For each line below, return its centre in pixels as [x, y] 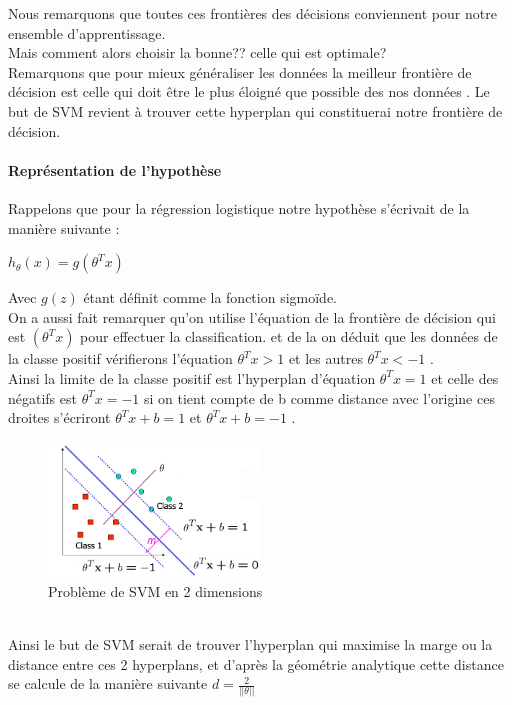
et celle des [465, 377]
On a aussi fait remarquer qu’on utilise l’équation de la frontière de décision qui [252, 316]
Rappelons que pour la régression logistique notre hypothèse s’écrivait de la [239, 207]
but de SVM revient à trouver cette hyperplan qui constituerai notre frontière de [255, 110]
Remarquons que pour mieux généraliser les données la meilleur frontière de [240, 71]
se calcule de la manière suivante [108, 683]
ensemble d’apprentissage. [87, 32]
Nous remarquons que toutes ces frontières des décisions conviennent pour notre [252, 13]
